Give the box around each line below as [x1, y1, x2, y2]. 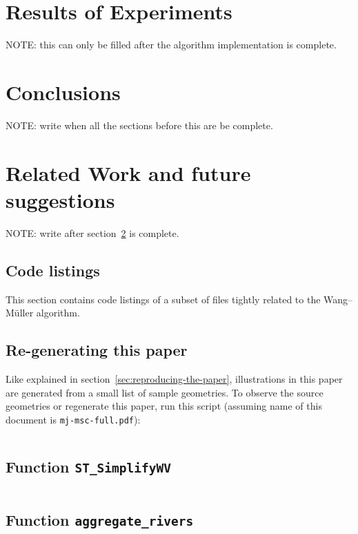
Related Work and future [6, 158, 251, 187]
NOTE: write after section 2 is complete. [6, 225, 179, 240]
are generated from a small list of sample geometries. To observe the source [6, 385, 324, 399]
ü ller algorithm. [14, 305, 80, 320]
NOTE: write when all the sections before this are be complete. [6, 117, 273, 132]
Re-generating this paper [6, 339, 188, 361]
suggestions [6, 185, 115, 213]
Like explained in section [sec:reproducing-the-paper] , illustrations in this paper [6, 371, 343, 385]
